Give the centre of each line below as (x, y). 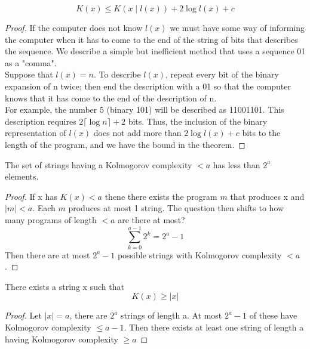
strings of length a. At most (171, 315)
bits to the (261, 133)
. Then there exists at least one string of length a (214, 327)
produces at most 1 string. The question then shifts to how (176, 208)
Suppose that (29, 74)
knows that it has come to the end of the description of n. (111, 98)
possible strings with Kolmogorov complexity (199, 254)
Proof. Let (23, 315)
